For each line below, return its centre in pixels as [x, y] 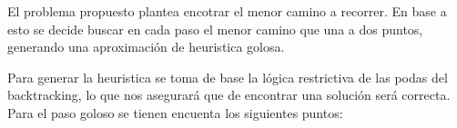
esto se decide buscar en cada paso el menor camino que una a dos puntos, [215, 29]
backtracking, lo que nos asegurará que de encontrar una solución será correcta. [229, 95]
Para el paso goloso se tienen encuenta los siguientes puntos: [175, 112]
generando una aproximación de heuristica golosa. [146, 47]
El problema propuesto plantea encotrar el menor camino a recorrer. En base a [227, 11]
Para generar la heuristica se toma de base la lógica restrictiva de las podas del [228, 77]
